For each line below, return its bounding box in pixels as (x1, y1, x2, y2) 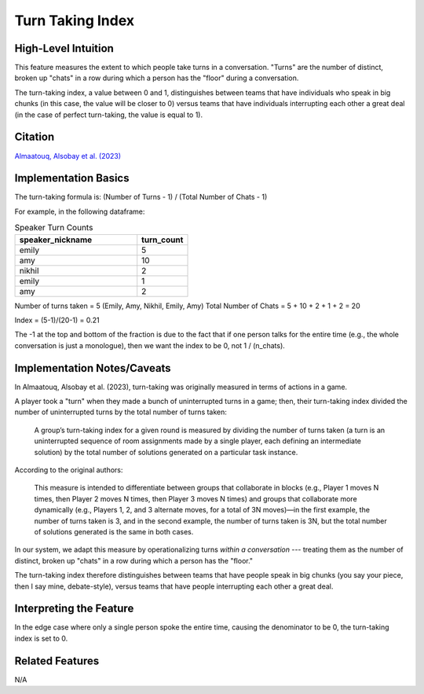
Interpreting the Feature (14, 602, 134, 615)
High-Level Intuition (14, 42, 114, 55)
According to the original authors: (14, 465, 123, 475)
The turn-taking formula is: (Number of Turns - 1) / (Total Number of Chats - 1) (14, 193, 268, 202)
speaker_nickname (19, 234, 93, 245)
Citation (14, 130, 55, 144)
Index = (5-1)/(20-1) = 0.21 (14, 315, 100, 325)
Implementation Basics (14, 171, 130, 185)
